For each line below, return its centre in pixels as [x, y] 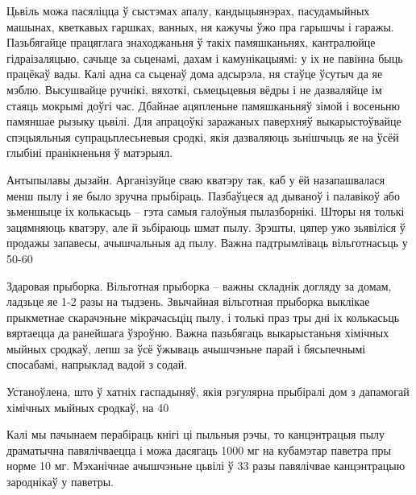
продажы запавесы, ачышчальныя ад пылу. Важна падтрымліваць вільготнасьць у [207, 243]
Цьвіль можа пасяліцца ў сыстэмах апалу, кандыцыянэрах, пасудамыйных [188, 10]
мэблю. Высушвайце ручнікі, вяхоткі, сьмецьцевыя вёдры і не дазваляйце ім [194, 89]
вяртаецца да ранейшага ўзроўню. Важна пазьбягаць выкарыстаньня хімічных [198, 333]
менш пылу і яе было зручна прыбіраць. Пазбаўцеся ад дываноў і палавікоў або [203, 195]
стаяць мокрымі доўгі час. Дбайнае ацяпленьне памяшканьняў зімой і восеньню [203, 105]
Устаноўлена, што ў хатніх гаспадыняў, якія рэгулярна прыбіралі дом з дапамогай [208, 392]
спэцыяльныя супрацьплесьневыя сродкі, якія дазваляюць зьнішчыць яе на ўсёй [203, 136]
